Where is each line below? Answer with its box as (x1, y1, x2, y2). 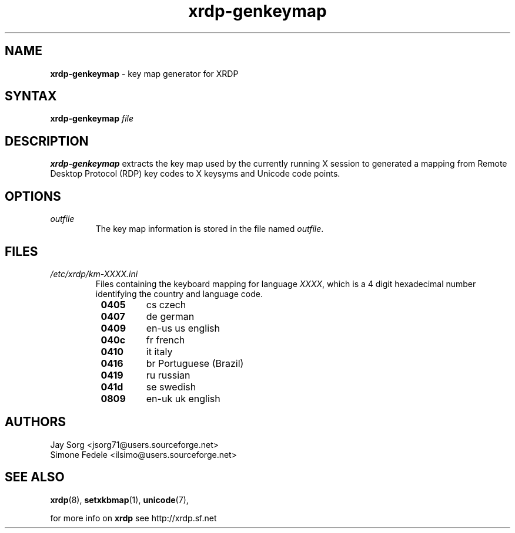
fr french (146, 333, 185, 346)
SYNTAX (5, 89, 57, 104)
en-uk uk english (146, 392, 220, 404)
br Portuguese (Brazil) (146, 357, 244, 369)
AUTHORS (5, 414, 66, 430)
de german (146, 310, 195, 322)
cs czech (146, 298, 186, 311)
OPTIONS (5, 188, 61, 204)
